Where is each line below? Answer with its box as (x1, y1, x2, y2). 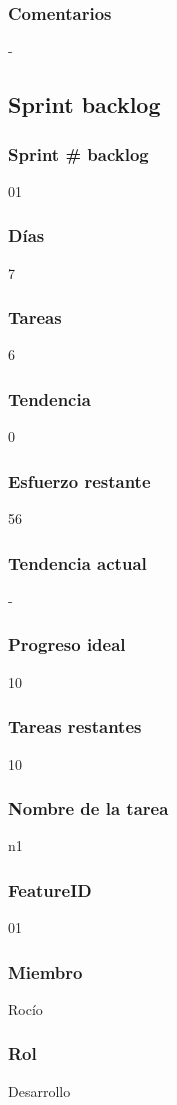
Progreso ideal (8, 632, 126, 657)
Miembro (8, 959, 83, 984)
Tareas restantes (8, 714, 142, 739)
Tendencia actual (8, 550, 147, 575)
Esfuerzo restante (8, 468, 151, 493)
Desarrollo (8, 1080, 71, 1101)
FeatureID (8, 877, 92, 902)
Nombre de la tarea (8, 796, 169, 821)
